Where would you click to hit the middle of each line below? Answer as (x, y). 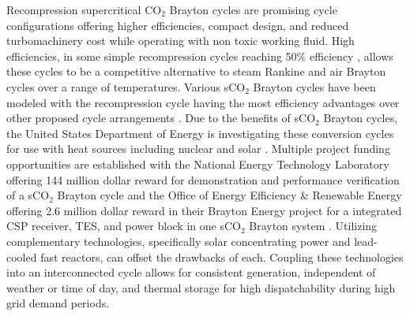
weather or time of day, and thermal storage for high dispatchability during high (201, 287)
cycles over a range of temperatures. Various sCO (126, 86)
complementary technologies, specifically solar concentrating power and (179, 241)
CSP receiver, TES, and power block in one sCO (124, 226)
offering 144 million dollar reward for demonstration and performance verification (203, 179)
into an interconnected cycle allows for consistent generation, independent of (191, 272)
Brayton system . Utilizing (313, 226)
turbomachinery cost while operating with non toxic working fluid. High (181, 41)
